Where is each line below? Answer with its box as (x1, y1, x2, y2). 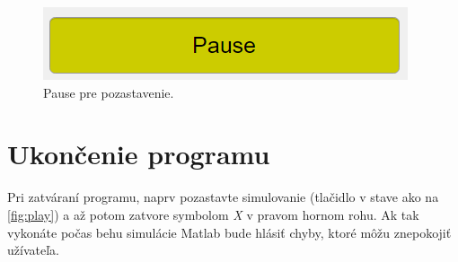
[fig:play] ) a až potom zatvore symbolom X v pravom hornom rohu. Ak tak (7, 205, 419, 223)
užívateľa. (7, 240, 59, 259)
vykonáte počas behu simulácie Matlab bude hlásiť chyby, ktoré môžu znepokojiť (7, 223, 452, 241)
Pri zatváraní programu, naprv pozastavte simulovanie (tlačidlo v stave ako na (7, 188, 439, 206)
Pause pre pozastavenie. (43, 83, 174, 101)
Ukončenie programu (7, 135, 270, 172)
